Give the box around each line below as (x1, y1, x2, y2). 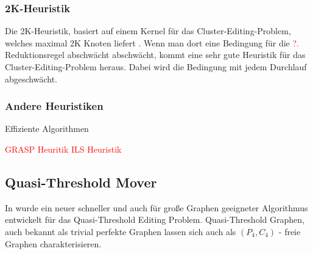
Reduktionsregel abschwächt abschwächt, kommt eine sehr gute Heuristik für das (5, 48, 306, 61)
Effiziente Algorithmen (5, 122, 89, 135)
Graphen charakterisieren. (5, 237, 102, 250)
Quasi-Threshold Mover (5, 172, 157, 191)
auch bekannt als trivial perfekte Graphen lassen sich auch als (5, 225, 236, 238)
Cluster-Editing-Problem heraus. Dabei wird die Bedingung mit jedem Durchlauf (5, 60, 307, 73)
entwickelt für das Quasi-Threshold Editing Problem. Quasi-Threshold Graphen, (5, 213, 304, 226)
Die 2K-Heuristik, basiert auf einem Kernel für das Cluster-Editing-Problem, (5, 24, 291, 37)
